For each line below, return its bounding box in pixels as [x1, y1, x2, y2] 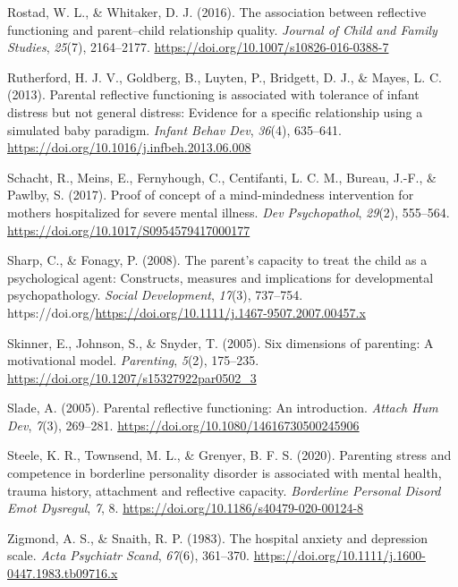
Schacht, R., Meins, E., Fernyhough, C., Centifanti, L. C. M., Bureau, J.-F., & [7, 167, 437, 186]
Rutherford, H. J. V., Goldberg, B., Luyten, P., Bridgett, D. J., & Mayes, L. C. [7, 67, 442, 86]
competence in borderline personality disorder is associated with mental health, [7, 464, 442, 482]
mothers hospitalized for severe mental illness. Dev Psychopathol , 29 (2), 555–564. [7, 202, 450, 221]
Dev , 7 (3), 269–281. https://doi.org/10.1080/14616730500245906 [7, 415, 360, 434]
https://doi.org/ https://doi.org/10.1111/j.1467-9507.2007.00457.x [7, 302, 366, 321]
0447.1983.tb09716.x [7, 564, 118, 583]
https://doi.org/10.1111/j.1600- [253, 546, 426, 565]
